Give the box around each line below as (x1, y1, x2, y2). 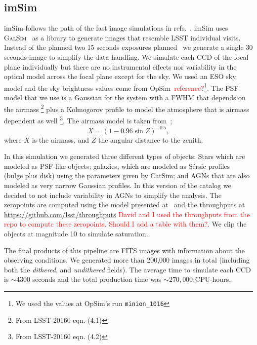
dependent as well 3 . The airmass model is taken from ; (4, 114, 172, 125)
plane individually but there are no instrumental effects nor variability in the (4, 61, 237, 72)
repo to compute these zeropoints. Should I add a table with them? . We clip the (4, 219, 247, 229)
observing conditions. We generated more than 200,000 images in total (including (4, 255, 250, 265)
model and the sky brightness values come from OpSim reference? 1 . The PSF (4, 81, 239, 93)
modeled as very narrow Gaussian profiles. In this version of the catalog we (4, 180, 231, 190)
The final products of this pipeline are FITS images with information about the (4, 245, 245, 255)
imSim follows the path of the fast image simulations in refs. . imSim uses (4, 23, 228, 33)
